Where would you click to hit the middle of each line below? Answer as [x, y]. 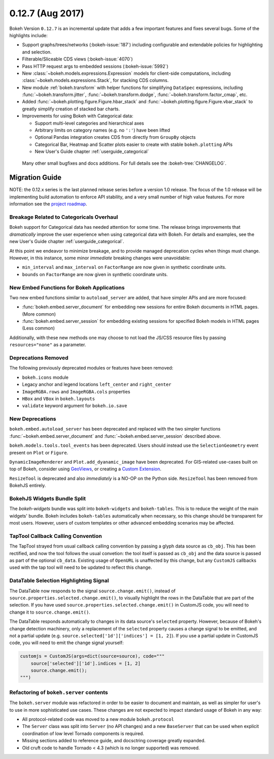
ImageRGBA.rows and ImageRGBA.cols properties [76, 391]
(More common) [39, 314]
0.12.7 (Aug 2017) [47, 13]
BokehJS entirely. [28, 485]
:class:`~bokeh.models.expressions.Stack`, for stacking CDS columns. [95, 80]
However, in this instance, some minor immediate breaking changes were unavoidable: [100, 258]
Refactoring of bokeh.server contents [59, 692]
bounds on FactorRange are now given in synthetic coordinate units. [95, 274]
